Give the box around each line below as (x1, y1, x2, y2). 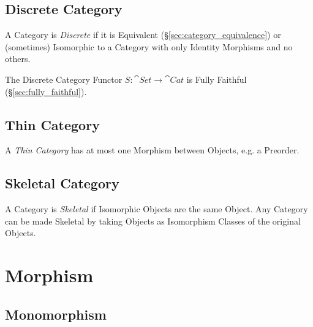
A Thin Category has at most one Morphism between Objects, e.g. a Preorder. (5, 144, 300, 156)
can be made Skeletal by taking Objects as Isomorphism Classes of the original (5, 214, 301, 227)
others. (5, 52, 31, 65)
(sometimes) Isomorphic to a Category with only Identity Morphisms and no (5, 40, 293, 53)
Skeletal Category (5, 174, 119, 193)
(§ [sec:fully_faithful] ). (5, 85, 87, 98)
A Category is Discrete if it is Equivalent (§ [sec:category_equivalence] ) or (5, 28, 281, 41)
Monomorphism (5, 304, 107, 323)
